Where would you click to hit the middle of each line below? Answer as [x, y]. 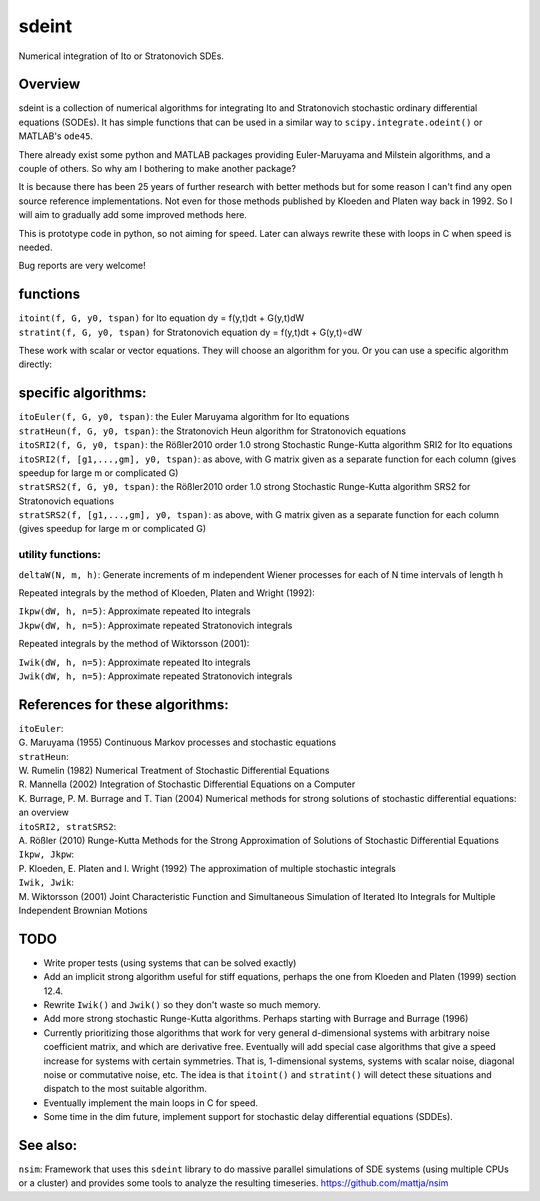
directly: [35, 364]
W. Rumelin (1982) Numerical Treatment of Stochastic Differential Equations [174, 771]
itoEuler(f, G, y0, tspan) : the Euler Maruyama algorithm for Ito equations [184, 417]
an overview [44, 812]
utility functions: [60, 555]
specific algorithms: [82, 393]
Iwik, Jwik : [46, 882]
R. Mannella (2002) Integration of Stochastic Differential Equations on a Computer [187, 784]
